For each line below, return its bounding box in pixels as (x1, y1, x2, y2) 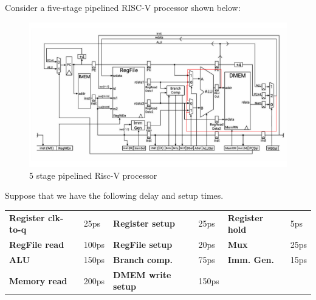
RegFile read (9, 238, 64, 251)
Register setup (113, 217, 175, 230)
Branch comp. (113, 253, 173, 265)
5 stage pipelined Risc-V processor (29, 168, 157, 181)
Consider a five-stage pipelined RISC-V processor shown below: (5, 1, 241, 13)
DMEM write (113, 268, 171, 281)
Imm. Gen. (227, 253, 274, 265)
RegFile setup (113, 238, 173, 251)
